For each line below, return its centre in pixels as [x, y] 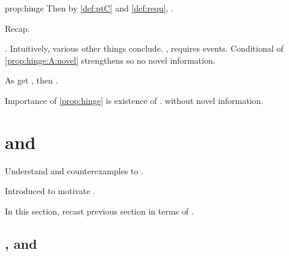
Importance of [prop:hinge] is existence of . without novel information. [134, 100]
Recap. [17, 28]
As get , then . [32, 80]
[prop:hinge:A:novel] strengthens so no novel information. [110, 60]
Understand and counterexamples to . [74, 170]
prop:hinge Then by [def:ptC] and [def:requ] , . [89, 8]
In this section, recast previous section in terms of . [99, 211]
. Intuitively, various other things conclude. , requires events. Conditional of [144, 48]
